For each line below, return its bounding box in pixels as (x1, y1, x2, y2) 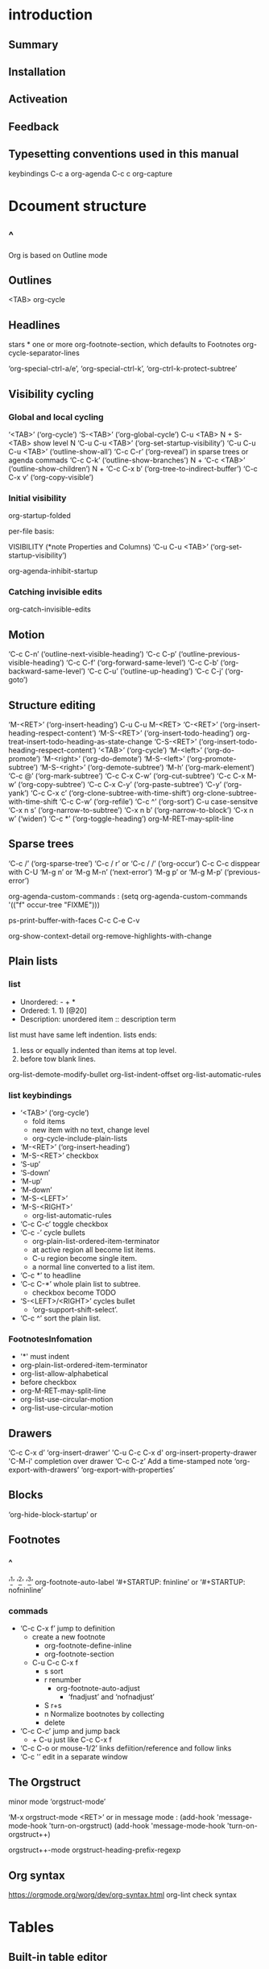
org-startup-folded (8, 511, 71, 520)
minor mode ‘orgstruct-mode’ (8, 1797, 106, 1806)
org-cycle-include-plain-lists (31, 1134, 127, 1143)
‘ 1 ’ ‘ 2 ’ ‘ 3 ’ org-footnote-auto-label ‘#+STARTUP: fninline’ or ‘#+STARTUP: (8, 1575, 246, 1586)
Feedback (8, 119, 60, 134)
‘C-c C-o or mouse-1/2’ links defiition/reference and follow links (19, 1743, 232, 1753)
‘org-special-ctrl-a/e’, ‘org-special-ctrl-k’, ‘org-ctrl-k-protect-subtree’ (8, 364, 238, 374)
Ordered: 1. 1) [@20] (19, 1005, 87, 1015)
